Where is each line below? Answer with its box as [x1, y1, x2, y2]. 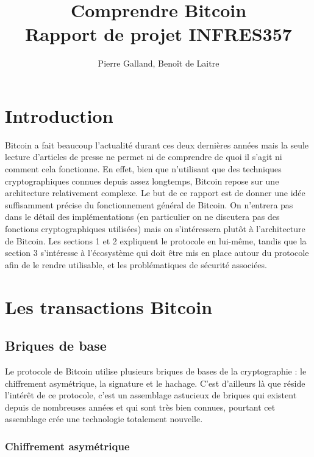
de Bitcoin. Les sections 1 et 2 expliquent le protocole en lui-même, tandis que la [5, 234, 307, 247]
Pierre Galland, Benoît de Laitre [98, 57, 219, 70]
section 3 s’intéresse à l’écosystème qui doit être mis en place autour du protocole [5, 246, 309, 259]
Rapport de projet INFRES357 [25, 21, 292, 46]
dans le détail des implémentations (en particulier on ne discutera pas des [5, 210, 280, 223]
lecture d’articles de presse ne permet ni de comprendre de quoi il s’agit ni [5, 150, 282, 163]
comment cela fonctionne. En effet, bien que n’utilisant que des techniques [5, 163, 282, 175]
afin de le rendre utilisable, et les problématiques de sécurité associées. [5, 258, 267, 271]
